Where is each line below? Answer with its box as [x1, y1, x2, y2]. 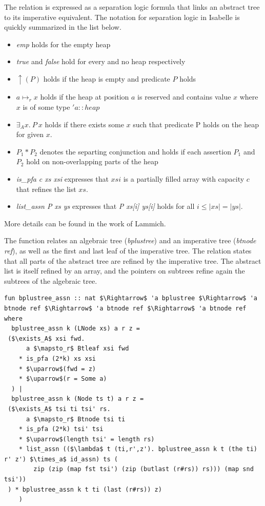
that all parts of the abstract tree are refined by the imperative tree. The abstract [4, 255, 261, 266]
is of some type [23, 102, 70, 112]
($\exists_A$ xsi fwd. [8, 335, 85, 342]
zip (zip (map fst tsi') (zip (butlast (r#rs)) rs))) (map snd [33, 465, 254, 473]
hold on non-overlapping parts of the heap [26, 156, 158, 167]
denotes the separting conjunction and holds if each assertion [39, 146, 231, 157]
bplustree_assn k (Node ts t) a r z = [11, 395, 144, 403]
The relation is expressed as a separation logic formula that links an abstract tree [4, 2, 260, 12]
